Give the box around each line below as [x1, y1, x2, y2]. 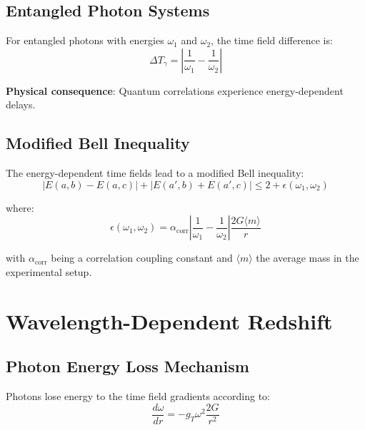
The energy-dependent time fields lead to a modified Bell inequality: [6, 165, 304, 180]
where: [6, 200, 34, 215]
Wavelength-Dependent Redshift [6, 306, 333, 335]
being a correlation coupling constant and [51, 250, 233, 265]
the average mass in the [256, 250, 359, 265]
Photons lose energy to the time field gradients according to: [6, 389, 270, 404]
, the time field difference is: [211, 33, 333, 48]
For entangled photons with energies [6, 33, 164, 48]
